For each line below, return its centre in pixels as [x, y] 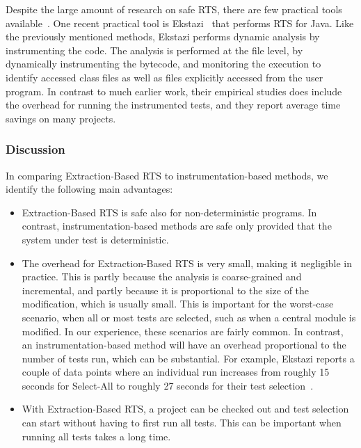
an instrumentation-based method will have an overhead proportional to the [184, 345]
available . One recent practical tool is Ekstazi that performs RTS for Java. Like [180, 23]
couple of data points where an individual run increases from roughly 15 [176, 372]
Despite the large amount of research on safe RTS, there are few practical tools [174, 9]
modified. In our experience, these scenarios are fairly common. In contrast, [183, 331]
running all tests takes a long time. [96, 436]
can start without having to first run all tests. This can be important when [182, 423]
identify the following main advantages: [89, 189]
